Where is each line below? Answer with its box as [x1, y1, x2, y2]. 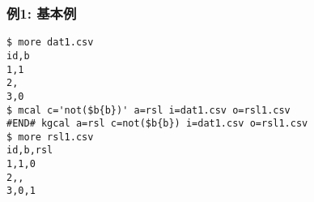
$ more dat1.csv [6, 37, 94, 49]
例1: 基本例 [6, 2, 77, 23]
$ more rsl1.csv [6, 131, 94, 143]
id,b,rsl [6, 144, 53, 157]
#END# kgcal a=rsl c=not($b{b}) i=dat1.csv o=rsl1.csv [6, 118, 308, 130]
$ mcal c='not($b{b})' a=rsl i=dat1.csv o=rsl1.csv [6, 104, 291, 116]
